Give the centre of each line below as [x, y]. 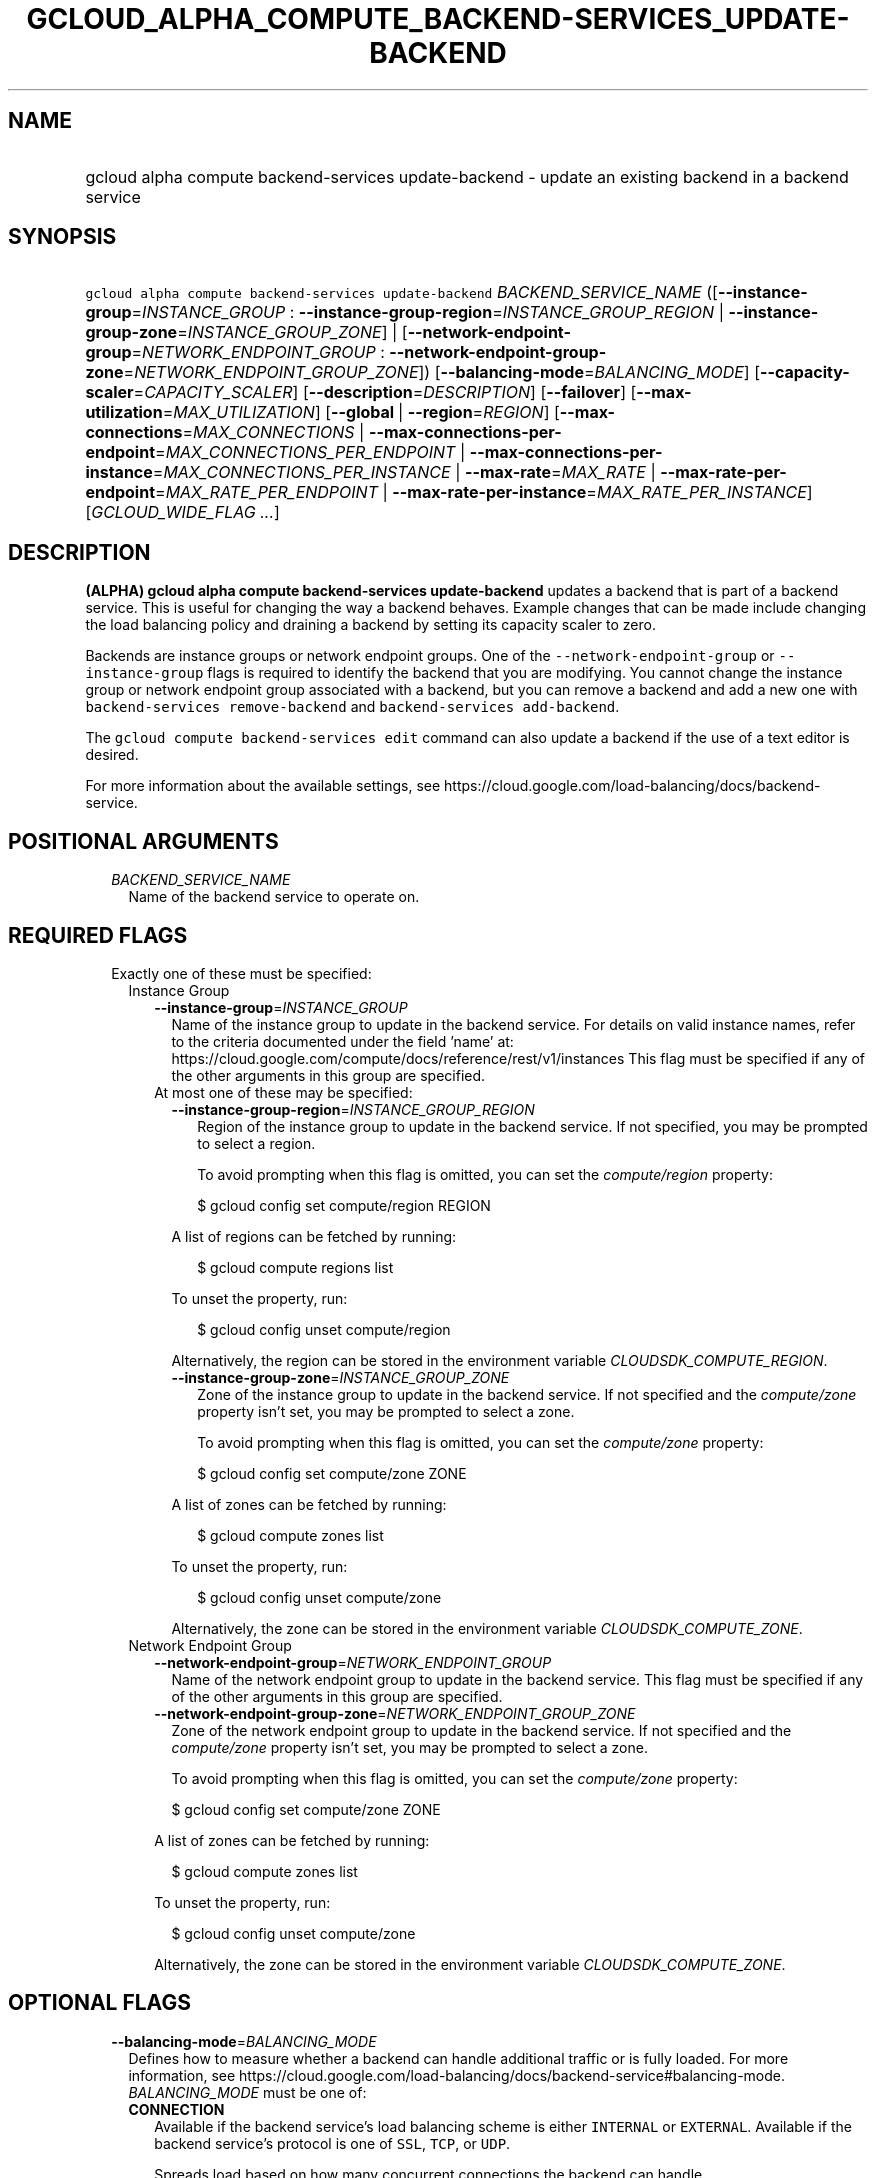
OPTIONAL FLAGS [99, 2003]
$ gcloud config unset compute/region [324, 1329]
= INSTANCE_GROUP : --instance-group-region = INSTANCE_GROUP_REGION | [427, 312]
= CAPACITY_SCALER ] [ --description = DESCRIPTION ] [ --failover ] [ [385, 392]
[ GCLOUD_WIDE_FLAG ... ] [182, 512]
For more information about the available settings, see [263, 786]
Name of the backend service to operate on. [274, 897]
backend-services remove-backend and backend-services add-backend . [352, 707]
